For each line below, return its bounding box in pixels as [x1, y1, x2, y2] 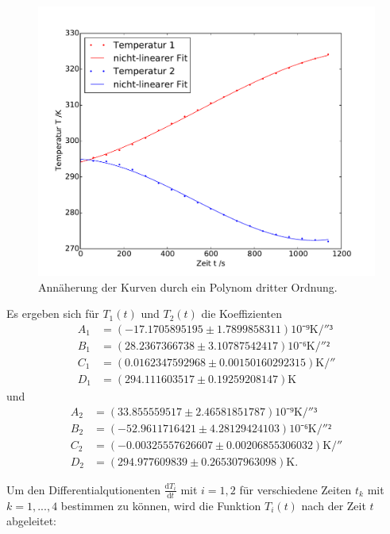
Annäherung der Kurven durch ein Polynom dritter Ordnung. [38, 278, 338, 295]
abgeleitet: [6, 513, 56, 529]
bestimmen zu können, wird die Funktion [60, 497, 261, 513]
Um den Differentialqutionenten [6, 481, 160, 497]
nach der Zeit [301, 497, 366, 513]
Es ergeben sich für [6, 305, 99, 322]
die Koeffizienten [201, 305, 283, 322]
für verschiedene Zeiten [239, 481, 352, 497]
